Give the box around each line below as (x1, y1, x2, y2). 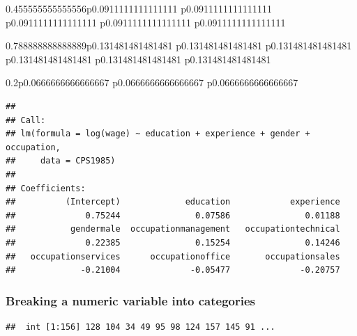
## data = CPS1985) (6, 156, 116, 166)
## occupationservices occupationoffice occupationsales (6, 251, 340, 262)
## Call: (6, 115, 46, 125)
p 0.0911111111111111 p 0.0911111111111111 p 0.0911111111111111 (6, 15, 286, 29)
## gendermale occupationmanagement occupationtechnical (6, 224, 340, 234)
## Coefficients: (6, 183, 86, 193)
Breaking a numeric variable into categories (6, 291, 255, 309)
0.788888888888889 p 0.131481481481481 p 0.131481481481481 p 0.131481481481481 (6, 38, 352, 53)
